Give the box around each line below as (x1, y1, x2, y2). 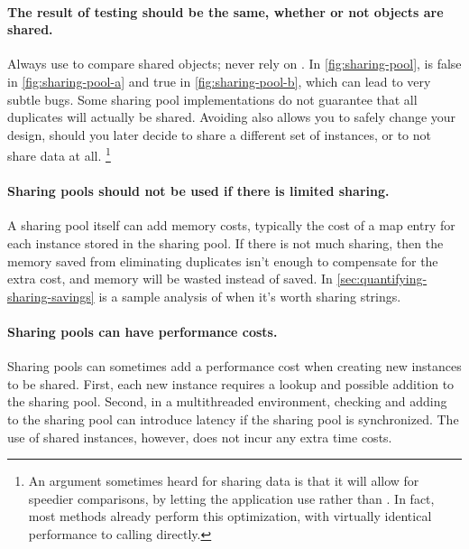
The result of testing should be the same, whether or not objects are (7, 2, 444, 21)
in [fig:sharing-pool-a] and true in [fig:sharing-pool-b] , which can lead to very (7, 71, 431, 90)
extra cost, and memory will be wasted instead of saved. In (7, 269, 333, 288)
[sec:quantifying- (336, 269, 428, 288)
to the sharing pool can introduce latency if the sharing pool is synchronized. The (7, 409, 459, 428)
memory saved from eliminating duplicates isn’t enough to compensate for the (7, 251, 438, 270)
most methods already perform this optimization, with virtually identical (28, 507, 432, 526)
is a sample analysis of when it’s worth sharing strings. (98, 286, 401, 305)
